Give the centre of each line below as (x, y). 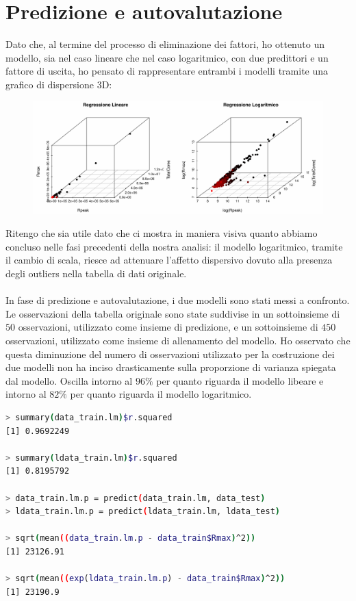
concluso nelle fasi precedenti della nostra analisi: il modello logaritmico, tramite (174, 246)
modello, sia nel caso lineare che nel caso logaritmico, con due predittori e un (167, 57)
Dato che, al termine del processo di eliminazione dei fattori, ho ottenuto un (165, 44)
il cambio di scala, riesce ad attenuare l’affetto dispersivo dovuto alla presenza (169, 260)
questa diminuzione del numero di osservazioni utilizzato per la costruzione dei (170, 354)
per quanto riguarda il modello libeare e (240, 380)
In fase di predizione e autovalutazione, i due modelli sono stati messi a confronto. (178, 300)
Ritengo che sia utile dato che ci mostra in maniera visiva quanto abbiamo (162, 233)
